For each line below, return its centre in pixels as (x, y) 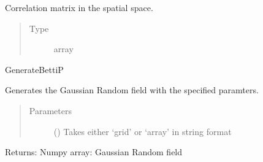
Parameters (50, 110)
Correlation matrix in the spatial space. (79, 7)
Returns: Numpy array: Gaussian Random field (94, 152)
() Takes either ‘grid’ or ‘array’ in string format (143, 131)
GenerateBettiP (34, 69)
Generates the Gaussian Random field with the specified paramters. (132, 90)
